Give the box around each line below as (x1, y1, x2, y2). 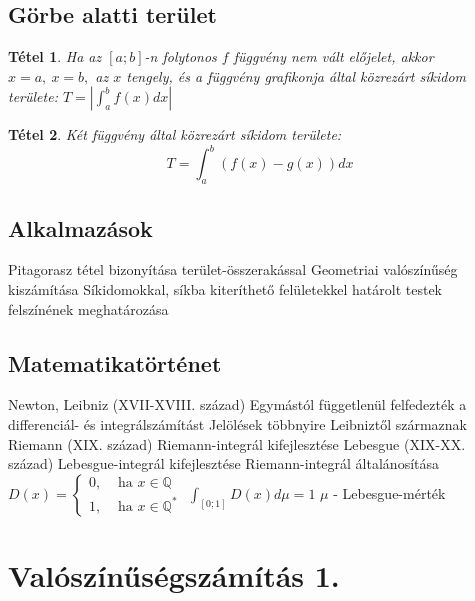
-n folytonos (144, 46, 217, 67)
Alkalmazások (8, 212, 153, 243)
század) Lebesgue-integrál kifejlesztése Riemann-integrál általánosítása (8, 453, 440, 474)
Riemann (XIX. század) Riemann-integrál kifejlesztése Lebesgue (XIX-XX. (8, 433, 466, 454)
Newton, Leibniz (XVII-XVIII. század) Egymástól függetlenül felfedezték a (8, 394, 467, 415)
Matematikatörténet (8, 347, 222, 378)
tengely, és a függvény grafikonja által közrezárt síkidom (126, 65, 467, 86)
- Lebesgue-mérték (333, 482, 446, 503)
